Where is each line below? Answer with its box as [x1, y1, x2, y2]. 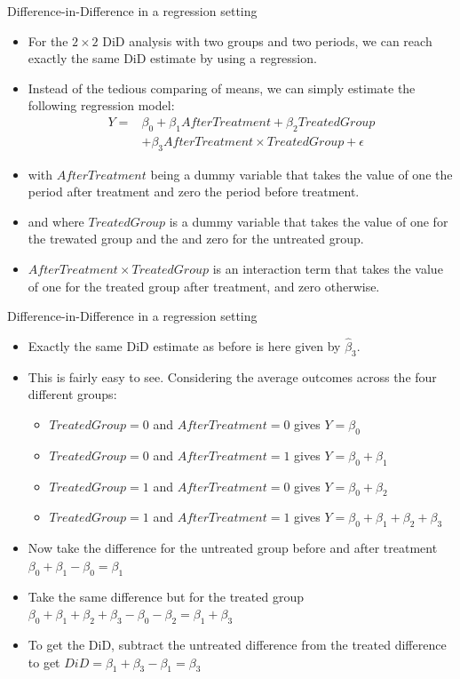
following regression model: [28, 96, 175, 115]
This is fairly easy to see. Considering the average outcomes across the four [28, 367, 437, 386]
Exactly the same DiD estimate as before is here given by [28, 337, 341, 355]
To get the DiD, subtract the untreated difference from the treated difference [28, 635, 447, 653]
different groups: [28, 385, 117, 403]
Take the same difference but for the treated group [28, 587, 304, 605]
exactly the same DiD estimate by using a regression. [28, 49, 317, 68]
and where [28, 212, 84, 230]
